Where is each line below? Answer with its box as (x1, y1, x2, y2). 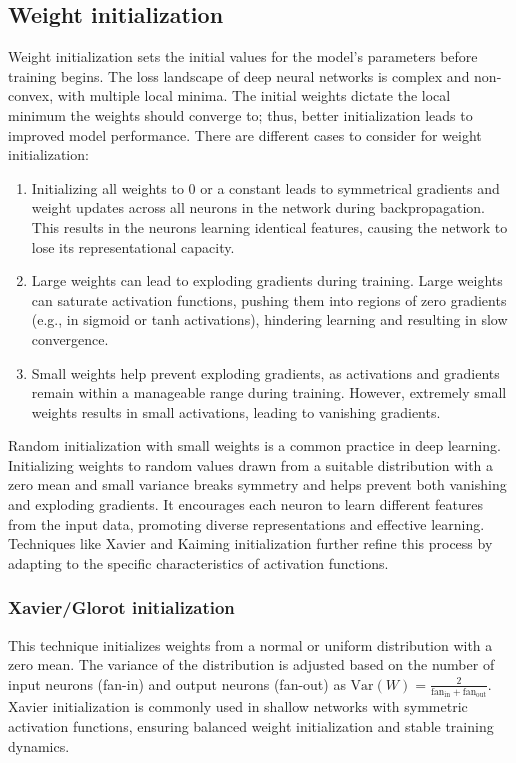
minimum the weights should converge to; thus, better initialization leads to (8, 104, 473, 125)
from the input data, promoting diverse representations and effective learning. (8, 513, 485, 534)
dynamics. (8, 735, 70, 756)
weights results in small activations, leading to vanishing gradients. (31, 401, 441, 422)
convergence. (31, 328, 109, 349)
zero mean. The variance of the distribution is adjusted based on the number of (8, 654, 495, 675)
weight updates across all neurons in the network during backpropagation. (31, 197, 486, 218)
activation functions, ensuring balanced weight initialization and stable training (8, 715, 494, 736)
